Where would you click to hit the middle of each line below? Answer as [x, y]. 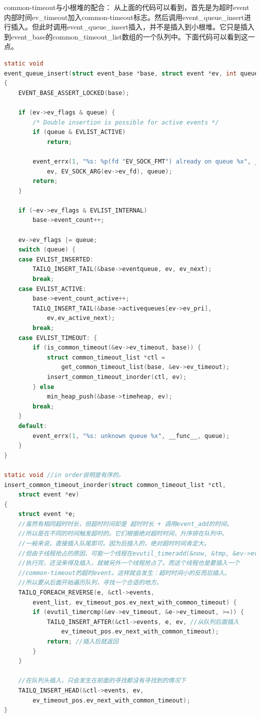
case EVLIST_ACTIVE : [52, 289]
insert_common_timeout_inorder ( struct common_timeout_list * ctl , [115, 485]
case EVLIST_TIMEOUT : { [58, 338]
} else [43, 387]
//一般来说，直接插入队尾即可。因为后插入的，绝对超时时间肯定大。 [114, 544]
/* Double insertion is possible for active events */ [126, 122]
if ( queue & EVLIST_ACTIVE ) [79, 132]
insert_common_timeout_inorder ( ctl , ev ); [117, 377]
